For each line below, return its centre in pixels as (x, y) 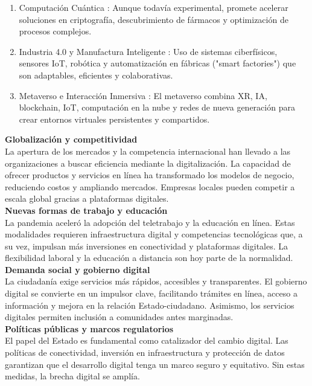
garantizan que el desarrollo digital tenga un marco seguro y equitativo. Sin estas (155, 364)
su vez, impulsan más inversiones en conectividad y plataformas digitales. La (147, 246)
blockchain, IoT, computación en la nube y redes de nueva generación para (157, 107)
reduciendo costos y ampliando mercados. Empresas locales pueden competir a (150, 186)
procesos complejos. (55, 31)
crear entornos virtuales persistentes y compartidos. (114, 119)
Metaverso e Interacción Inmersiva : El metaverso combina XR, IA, (143, 95)
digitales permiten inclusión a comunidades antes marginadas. (119, 317)
